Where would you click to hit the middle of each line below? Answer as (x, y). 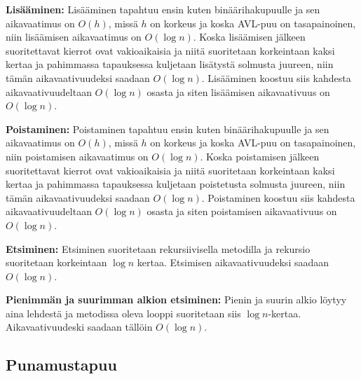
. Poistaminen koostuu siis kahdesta (278, 197)
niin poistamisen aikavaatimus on (77, 156)
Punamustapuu (61, 365)
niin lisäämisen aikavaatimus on (74, 37)
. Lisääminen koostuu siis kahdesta (276, 77)
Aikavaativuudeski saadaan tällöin (79, 327)
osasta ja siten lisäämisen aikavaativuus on (238, 91)
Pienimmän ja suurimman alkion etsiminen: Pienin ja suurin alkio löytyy (176, 299)
